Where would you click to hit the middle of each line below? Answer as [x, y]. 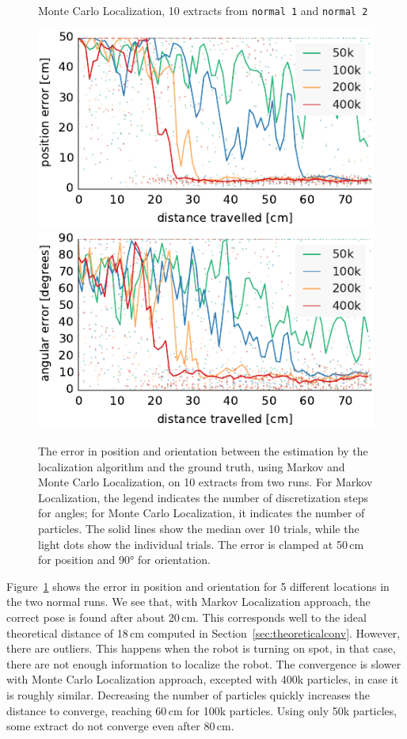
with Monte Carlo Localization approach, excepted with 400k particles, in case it [203, 679]
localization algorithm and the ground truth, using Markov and [192, 466]
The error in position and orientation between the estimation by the [203, 451]
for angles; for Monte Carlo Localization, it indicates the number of [202, 513]
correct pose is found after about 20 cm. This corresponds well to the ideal [186, 617]
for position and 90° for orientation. [124, 560]
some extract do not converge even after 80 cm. [120, 726]
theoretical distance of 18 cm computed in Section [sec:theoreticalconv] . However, [203, 632]
